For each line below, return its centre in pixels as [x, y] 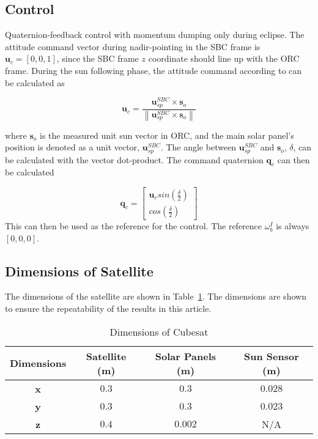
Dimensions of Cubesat [159, 331]
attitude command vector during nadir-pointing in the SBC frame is [133, 46]
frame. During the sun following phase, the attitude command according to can [153, 70]
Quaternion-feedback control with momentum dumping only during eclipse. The [155, 35]
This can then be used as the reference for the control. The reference [134, 226]
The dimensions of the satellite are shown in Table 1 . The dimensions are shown [156, 296]
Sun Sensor [272, 356]
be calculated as [35, 82]
